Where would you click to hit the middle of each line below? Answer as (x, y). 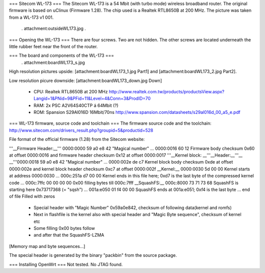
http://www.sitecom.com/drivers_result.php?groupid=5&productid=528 (81, 130)
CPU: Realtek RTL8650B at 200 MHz (71, 91)
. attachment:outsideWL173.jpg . (53, 28)
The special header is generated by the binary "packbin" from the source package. (93, 255)
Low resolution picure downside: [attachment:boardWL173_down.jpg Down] (85, 81)
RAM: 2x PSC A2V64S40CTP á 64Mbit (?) (76, 105)
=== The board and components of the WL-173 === (62, 55)
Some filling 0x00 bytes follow (64, 228)
